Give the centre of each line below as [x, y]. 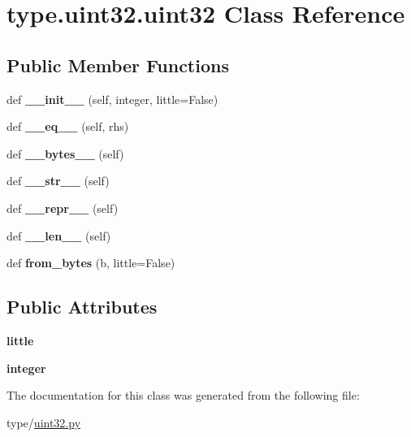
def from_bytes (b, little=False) [91, 263]
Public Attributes [82, 307]
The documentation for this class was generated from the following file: [183, 395]
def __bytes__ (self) [65, 153]
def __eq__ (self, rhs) [68, 126]
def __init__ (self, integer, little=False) [112, 99]
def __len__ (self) [59, 235]
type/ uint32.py [44, 422]
